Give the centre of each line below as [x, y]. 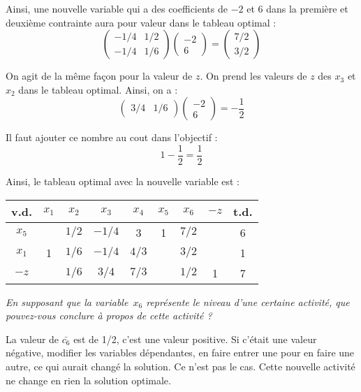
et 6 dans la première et [297, 8]
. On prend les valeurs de [253, 76]
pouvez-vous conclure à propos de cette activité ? [109, 315]
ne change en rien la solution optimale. [88, 380]
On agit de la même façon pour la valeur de [99, 76]
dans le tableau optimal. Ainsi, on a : [98, 89]
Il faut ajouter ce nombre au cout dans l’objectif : [112, 137]
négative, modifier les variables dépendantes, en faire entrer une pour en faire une [180, 353]
